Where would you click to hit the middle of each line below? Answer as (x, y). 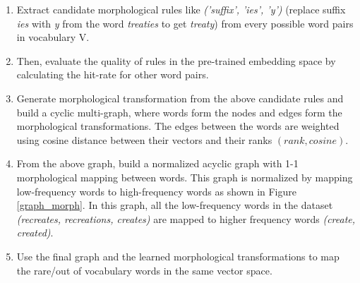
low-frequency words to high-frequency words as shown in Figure (156, 191)
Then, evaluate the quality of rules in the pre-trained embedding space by (176, 60)
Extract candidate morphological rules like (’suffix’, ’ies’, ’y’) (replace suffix (181, 9)
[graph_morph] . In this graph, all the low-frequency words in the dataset (175, 205)
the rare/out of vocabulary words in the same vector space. (144, 270)
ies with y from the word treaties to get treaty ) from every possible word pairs (185, 23)
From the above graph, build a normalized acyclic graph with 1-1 (157, 163)
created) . (35, 233)
